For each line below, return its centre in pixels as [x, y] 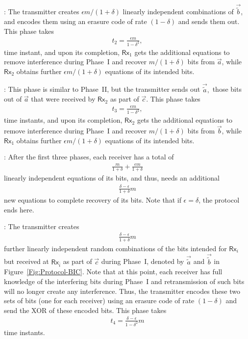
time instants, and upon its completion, [63, 120]
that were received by [63, 99]
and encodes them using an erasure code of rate [75, 21]
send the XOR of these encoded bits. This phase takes [85, 310]
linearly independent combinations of [178, 12]
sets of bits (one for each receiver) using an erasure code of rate [99, 300]
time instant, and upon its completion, [62, 52]
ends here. [19, 209]
